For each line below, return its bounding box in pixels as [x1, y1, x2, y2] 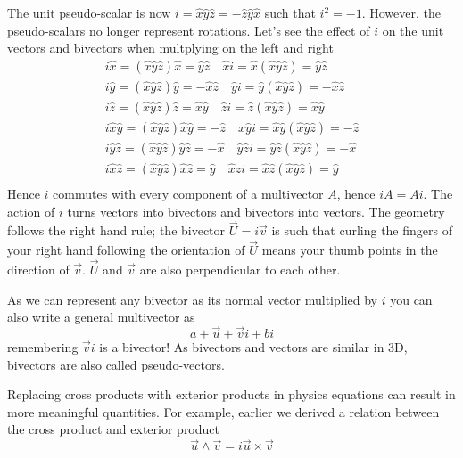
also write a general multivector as [7, 307, 195, 326]
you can [390, 290, 433, 308]
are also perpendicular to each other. [139, 260, 341, 279]
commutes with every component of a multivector [53, 184, 324, 202]
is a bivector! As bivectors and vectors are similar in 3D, [99, 338, 408, 356]
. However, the [361, 4, 441, 21]
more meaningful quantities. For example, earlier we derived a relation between [7, 402, 440, 421]
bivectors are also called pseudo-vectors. [7, 355, 225, 373]
